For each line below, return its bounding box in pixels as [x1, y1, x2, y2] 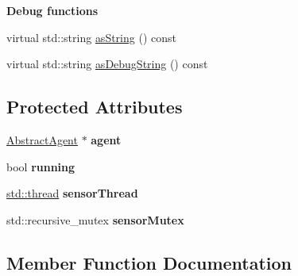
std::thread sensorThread [6, 185, 138, 201]
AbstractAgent [6, 131, 78, 148]
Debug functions [6, 2, 99, 18]
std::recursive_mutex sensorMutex [6, 211, 184, 228]
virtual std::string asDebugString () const [6, 56, 208, 72]
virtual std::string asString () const [6, 29, 176, 45]
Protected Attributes [6, 94, 183, 119]
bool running [6, 158, 75, 174]
